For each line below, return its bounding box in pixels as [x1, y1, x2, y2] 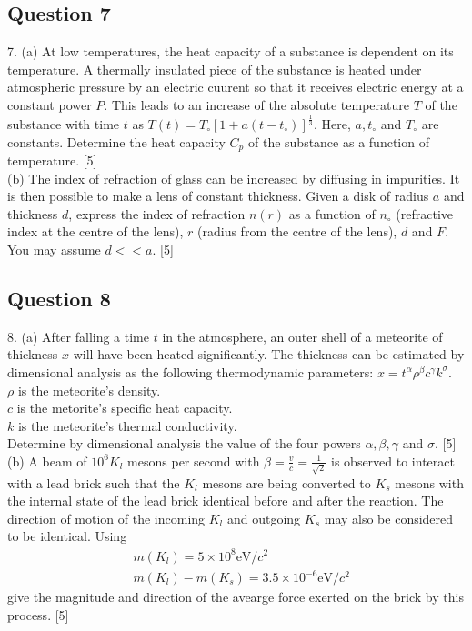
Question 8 [7, 284, 111, 312]
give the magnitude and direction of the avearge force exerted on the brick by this [7, 587, 464, 606]
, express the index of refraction [68, 204, 246, 223]
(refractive [396, 204, 454, 223]
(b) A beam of [7, 451, 87, 470]
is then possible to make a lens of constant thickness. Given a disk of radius [7, 186, 429, 205]
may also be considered [324, 508, 454, 527]
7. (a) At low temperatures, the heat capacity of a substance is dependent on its [7, 42, 454, 61]
